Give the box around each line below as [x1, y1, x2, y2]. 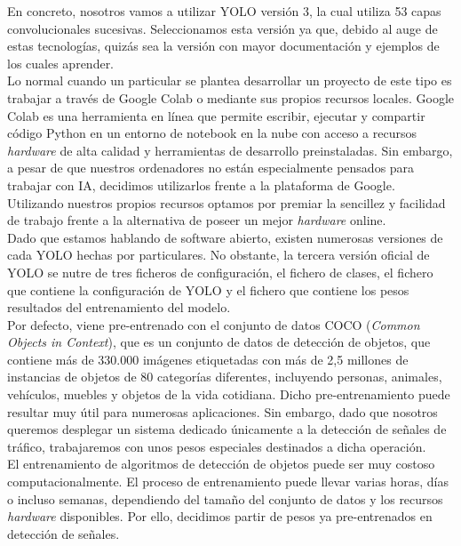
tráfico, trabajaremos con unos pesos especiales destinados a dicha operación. [7, 437, 426, 455]
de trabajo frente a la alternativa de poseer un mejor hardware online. [7, 211, 386, 229]
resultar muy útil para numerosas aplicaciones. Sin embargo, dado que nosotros [7, 402, 438, 421]
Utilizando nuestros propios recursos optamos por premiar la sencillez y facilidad [7, 193, 446, 212]
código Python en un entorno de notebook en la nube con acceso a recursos [7, 124, 417, 142]
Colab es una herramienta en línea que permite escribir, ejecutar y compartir [7, 106, 425, 124]
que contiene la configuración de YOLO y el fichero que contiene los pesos [7, 280, 409, 299]
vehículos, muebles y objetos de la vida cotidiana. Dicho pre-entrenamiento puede [7, 385, 450, 404]
